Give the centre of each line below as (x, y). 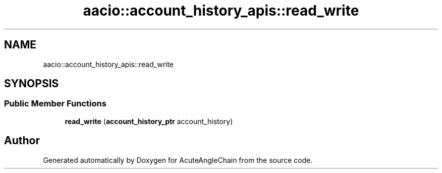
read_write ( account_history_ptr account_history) (149, 121)
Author (22, 141)
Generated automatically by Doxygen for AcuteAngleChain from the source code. (178, 160)
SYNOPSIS (32, 84)
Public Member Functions (55, 104)
